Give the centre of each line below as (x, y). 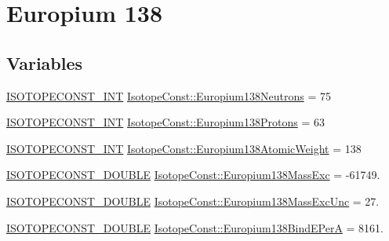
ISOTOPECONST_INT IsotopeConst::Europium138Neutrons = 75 (169, 95)
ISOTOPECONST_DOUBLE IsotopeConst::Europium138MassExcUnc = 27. (193, 201)
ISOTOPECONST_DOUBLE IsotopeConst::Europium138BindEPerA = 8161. (195, 227)
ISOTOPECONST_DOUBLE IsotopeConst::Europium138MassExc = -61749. (193, 175)
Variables (45, 62)
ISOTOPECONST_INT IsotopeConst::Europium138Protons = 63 (165, 122)
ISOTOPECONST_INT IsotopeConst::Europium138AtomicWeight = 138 (184, 148)
